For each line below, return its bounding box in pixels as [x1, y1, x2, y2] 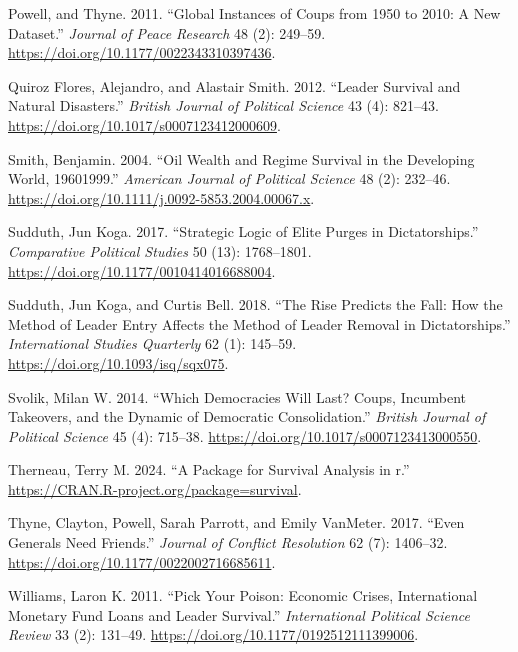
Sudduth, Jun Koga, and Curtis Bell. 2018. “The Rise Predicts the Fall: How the [8, 294, 503, 315]
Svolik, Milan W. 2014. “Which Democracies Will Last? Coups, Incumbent [8, 386, 467, 407]
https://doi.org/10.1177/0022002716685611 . [8, 551, 276, 572]
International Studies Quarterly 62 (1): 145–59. [8, 333, 297, 354]
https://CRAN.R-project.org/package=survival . [8, 478, 302, 499]
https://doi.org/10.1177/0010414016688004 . [8, 260, 276, 281]
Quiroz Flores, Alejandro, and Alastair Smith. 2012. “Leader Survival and [8, 75, 461, 96]
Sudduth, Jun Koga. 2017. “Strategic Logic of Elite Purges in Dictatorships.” [8, 221, 479, 242]
